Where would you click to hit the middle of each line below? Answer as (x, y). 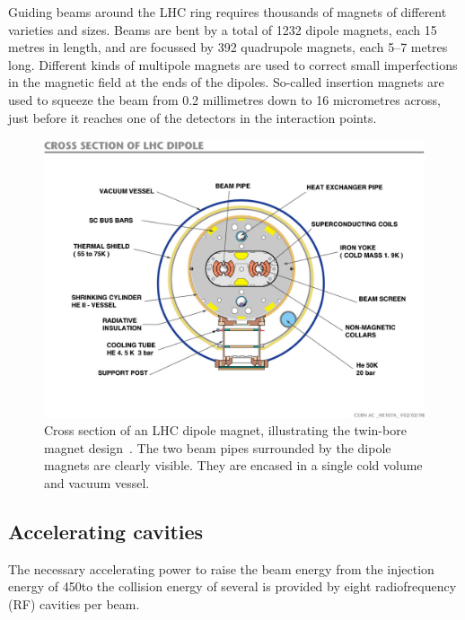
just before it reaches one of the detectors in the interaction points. (193, 117)
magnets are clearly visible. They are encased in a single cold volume (233, 465)
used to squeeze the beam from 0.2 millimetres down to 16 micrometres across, (225, 99)
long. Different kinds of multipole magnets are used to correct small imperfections (233, 64)
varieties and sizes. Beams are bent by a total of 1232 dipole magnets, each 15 (223, 29)
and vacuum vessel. (97, 483)
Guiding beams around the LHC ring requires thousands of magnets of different (228, 12)
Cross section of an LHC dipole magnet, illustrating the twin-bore (225, 430)
